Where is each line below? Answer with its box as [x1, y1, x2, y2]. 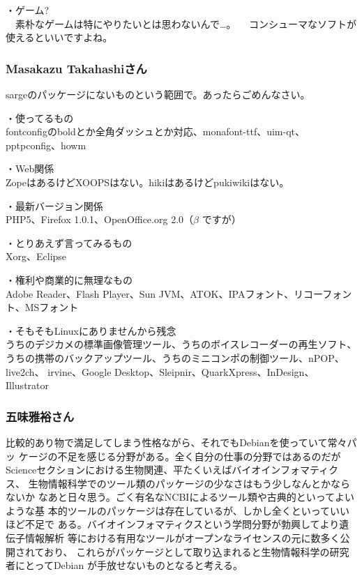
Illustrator [6, 378, 50, 393]
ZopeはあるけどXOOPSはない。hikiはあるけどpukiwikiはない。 [6, 174, 289, 189]
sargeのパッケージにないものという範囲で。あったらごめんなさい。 [6, 87, 310, 101]
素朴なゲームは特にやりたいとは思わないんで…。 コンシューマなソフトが [15, 16, 356, 31]
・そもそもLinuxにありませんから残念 [6, 323, 176, 338]
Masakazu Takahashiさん [6, 59, 147, 77]
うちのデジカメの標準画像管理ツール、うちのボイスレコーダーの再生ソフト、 [6, 337, 357, 351]
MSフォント [24, 300, 79, 314]
